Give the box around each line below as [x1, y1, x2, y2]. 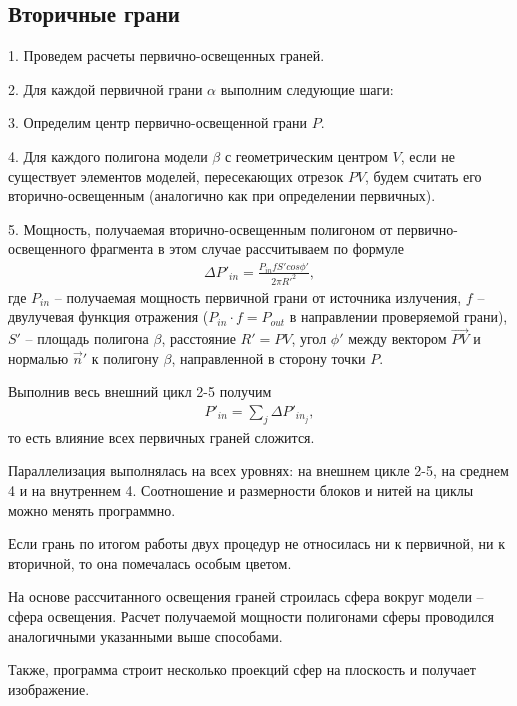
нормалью [8, 347, 69, 368]
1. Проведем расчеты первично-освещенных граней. [8, 45, 325, 66]
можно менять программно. [8, 499, 176, 520]
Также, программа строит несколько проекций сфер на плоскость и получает [8, 659, 476, 680]
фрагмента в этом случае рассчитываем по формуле [90, 238, 404, 259]
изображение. [8, 678, 90, 699]
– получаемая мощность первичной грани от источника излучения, [54, 286, 462, 307]
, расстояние [161, 328, 236, 349]
